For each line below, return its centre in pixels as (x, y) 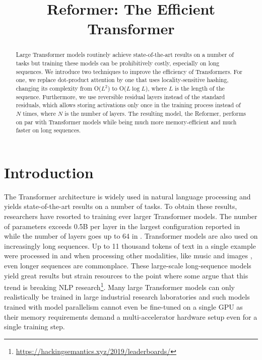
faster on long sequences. (48, 130)
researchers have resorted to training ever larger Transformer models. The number (131, 216)
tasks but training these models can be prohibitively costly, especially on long (118, 63)
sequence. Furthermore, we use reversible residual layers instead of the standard (120, 96)
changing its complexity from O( (58, 88)
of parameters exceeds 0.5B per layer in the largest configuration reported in (122, 226)
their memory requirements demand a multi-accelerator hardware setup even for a (131, 316)
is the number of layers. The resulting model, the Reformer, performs (155, 113)
